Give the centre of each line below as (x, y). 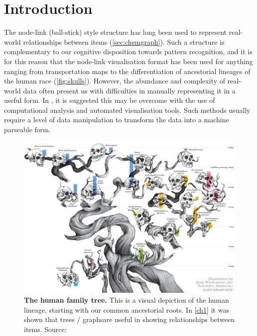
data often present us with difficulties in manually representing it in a (129, 90)
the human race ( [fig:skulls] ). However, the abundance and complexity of (115, 81)
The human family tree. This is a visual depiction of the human (127, 299)
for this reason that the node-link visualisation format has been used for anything (128, 61)
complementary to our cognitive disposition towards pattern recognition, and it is (128, 51)
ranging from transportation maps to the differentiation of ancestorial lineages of (127, 71)
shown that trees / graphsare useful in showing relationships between (129, 319)
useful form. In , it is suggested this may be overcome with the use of (110, 100)
